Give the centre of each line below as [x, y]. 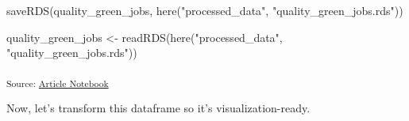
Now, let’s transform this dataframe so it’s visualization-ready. [158, 107]
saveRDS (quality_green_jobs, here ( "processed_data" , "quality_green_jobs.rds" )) [205, 10]
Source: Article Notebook [58, 83]
